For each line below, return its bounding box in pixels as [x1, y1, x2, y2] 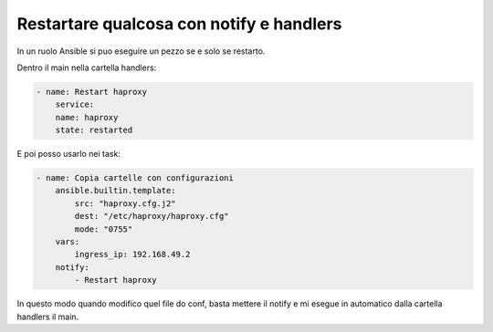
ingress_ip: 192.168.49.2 [74, 249, 191, 260]
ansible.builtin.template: [55, 185, 177, 196]
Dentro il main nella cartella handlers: [16, 62, 157, 73]
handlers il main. [16, 311, 79, 322]
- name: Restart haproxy [36, 87, 148, 97]
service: [55, 99, 95, 109]
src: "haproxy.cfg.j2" [74, 198, 177, 209]
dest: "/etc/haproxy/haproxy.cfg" [74, 211, 229, 222]
